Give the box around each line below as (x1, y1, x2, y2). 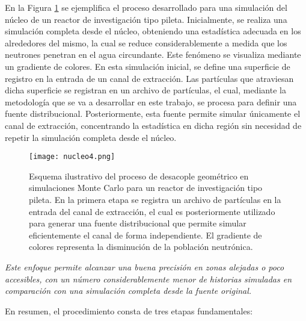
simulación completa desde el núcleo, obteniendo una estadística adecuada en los (5, 25, 301, 37)
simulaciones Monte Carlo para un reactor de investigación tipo (29, 181, 263, 194)
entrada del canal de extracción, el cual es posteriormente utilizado (29, 205, 275, 217)
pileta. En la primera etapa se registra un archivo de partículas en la (29, 193, 281, 205)
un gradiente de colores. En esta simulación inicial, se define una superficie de (5, 60, 290, 72)
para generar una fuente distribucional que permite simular (29, 217, 246, 229)
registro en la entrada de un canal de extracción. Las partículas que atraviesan (5, 72, 294, 84)
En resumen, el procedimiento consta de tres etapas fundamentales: (5, 304, 253, 317)
